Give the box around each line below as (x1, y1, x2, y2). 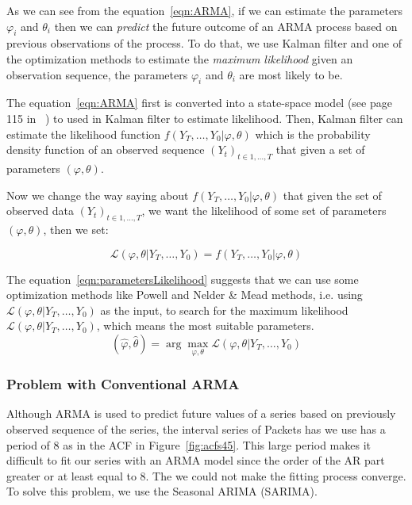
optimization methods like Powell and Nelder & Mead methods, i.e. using (6, 286, 363, 303)
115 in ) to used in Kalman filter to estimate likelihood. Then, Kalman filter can (6, 109, 403, 126)
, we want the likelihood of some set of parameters (141, 202, 387, 219)
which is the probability (255, 125, 371, 142)
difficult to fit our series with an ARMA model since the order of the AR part (6, 452, 385, 469)
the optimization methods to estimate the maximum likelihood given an (6, 50, 353, 67)
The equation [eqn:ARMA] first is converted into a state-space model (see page (6, 94, 392, 111)
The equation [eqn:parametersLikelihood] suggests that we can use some (6, 270, 359, 287)
